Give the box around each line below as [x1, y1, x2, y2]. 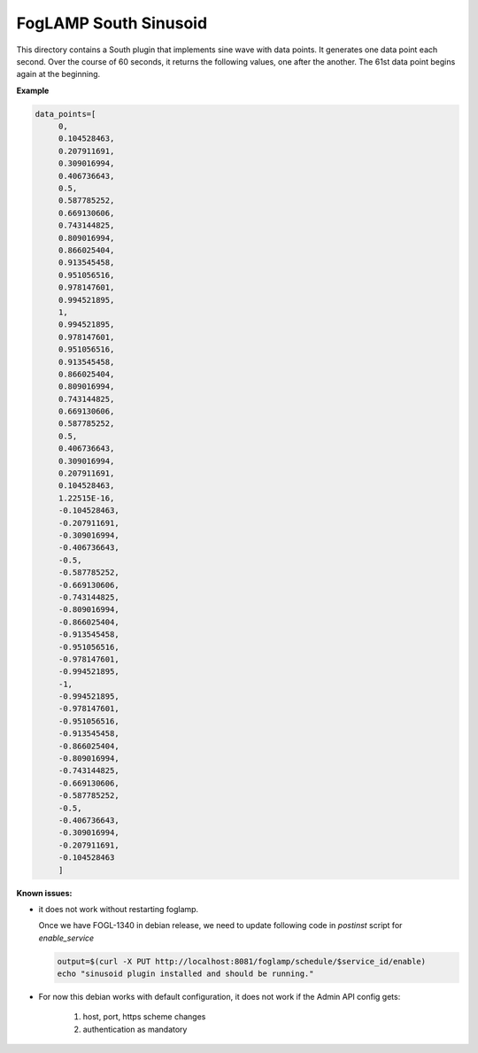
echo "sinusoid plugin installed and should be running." [57, 969, 314, 979]
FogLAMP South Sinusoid [16, 13, 208, 33]
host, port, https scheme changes [82, 1011, 206, 1022]
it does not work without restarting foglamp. [38, 903, 199, 914]
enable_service [38, 933, 95, 943]
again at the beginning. [16, 69, 101, 80]
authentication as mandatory [82, 1024, 188, 1034]
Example [16, 85, 50, 96]
